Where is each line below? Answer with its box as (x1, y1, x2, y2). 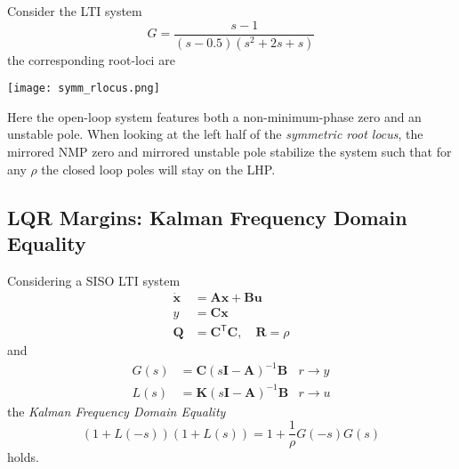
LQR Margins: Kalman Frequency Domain (7, 203, 407, 230)
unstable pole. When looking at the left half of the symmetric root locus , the (7, 125, 423, 143)
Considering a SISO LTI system (7, 271, 181, 289)
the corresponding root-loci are (7, 50, 175, 69)
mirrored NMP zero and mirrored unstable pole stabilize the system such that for (7, 142, 452, 160)
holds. (7, 448, 39, 466)
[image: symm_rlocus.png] (7, 82, 160, 95)
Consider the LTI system (7, 2, 142, 20)
